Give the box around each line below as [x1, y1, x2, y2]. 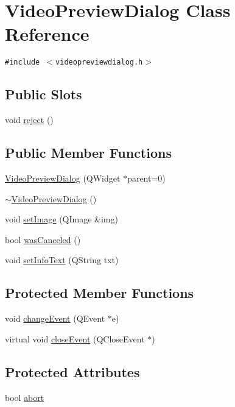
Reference [5, 21, 89, 46]
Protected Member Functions [5, 283, 194, 302]
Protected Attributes [5, 362, 140, 381]
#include [5, 58, 40, 67]
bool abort [5, 391, 44, 403]
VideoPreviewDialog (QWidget [5, 171, 121, 184]
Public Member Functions [5, 143, 172, 162]
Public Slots [5, 85, 82, 104]
